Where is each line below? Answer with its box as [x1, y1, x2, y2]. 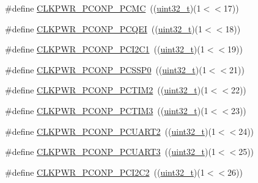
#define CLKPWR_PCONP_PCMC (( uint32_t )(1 [5, 2, 201, 14]
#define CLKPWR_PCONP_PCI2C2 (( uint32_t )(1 [5, 165, 205, 178]
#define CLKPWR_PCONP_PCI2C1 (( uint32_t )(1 [5, 43, 205, 56]
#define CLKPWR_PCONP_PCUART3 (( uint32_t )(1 [5, 145, 216, 158]
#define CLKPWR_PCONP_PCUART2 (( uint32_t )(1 [5, 124, 216, 137]
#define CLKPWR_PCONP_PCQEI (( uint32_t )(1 [5, 22, 203, 35]
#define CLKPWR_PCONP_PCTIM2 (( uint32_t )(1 [5, 84, 208, 96]
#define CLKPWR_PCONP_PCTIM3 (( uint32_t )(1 [5, 104, 208, 117]
